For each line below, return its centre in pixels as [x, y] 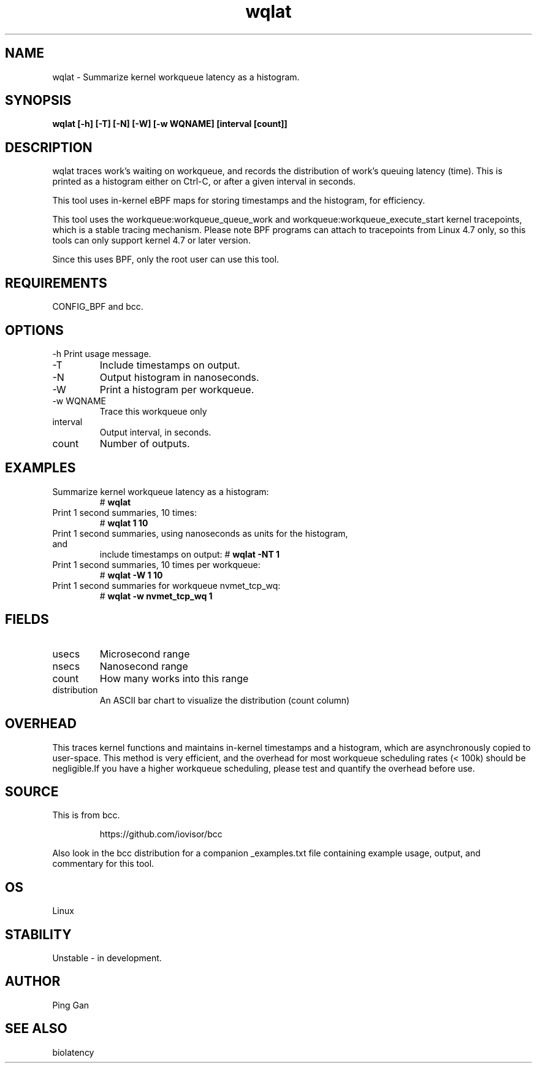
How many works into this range [174, 678]
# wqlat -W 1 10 [131, 575]
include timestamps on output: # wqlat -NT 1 [190, 554]
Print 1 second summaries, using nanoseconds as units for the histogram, [200, 533]
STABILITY [38, 934]
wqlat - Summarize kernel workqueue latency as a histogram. [176, 77]
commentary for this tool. [103, 864]
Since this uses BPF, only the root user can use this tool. [166, 259]
